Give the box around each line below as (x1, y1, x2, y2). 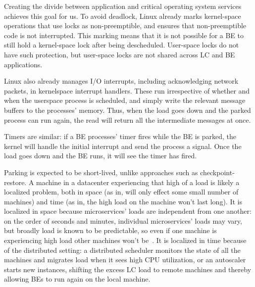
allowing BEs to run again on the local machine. (4, 274, 151, 284)
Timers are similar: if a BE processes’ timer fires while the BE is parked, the (4, 131, 236, 142)
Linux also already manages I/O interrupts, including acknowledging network (4, 76, 239, 86)
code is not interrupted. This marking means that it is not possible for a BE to (4, 30, 244, 40)
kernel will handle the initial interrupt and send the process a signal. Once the (4, 141, 242, 151)
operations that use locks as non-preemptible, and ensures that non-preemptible (4, 20, 247, 31)
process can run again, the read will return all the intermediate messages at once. (4, 114, 251, 125)
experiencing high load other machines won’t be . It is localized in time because (4, 235, 247, 245)
